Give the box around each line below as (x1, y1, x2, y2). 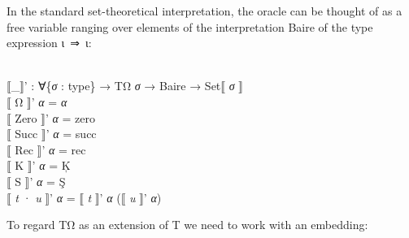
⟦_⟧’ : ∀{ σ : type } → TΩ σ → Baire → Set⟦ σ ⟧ (7, 77, 243, 94)
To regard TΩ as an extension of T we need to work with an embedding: (7, 216, 368, 233)
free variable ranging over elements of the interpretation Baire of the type (7, 18, 373, 35)
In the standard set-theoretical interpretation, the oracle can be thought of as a (7, 2, 402, 19)
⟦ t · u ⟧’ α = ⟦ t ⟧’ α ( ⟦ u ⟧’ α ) (7, 188, 162, 206)
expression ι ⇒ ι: (7, 34, 92, 51)
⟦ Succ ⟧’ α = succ (7, 125, 97, 142)
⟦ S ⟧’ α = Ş (7, 172, 66, 189)
